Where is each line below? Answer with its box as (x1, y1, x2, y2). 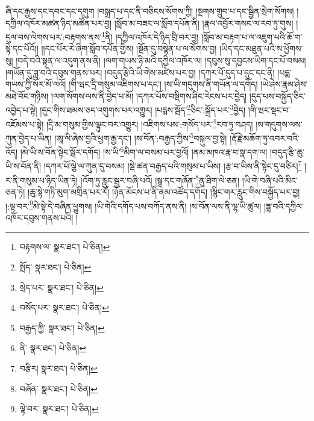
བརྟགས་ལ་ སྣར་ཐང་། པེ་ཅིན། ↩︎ (19, 240, 110, 253)
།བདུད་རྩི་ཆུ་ (270, 145, 305, 158)
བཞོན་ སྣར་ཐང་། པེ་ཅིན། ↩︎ (19, 382, 98, 394)
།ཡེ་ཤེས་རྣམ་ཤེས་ (260, 78, 308, 90)
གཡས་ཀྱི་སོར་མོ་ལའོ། (5, 78, 66, 90)
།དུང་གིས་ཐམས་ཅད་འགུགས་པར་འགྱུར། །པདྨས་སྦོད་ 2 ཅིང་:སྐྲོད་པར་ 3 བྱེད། (40, 102, 246, 116)
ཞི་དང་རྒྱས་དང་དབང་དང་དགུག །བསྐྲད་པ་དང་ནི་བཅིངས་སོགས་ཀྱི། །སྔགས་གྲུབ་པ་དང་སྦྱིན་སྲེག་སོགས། (5, 5, 294, 17)
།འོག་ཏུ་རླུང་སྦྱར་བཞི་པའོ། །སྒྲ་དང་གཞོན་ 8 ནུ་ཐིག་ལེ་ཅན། (80, 172, 240, 186)
